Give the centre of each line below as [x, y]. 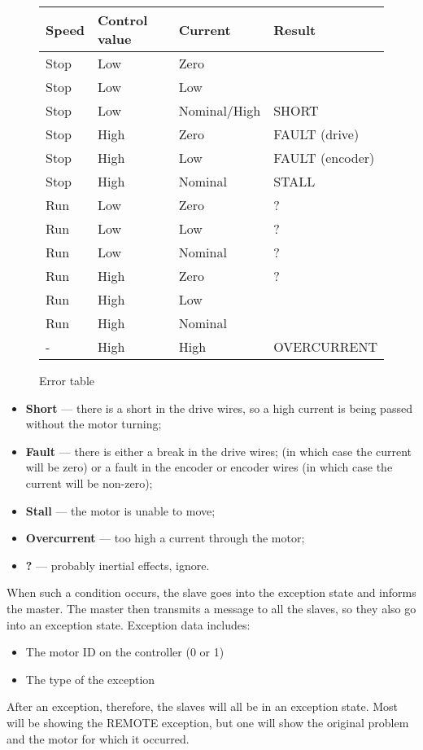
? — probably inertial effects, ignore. [118, 565]
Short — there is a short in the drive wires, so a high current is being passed [219, 408]
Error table [67, 380]
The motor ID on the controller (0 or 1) [125, 652]
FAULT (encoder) [324, 158]
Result [295, 29]
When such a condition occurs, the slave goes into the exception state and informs [211, 592]
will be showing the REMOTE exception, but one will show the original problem [208, 722]
